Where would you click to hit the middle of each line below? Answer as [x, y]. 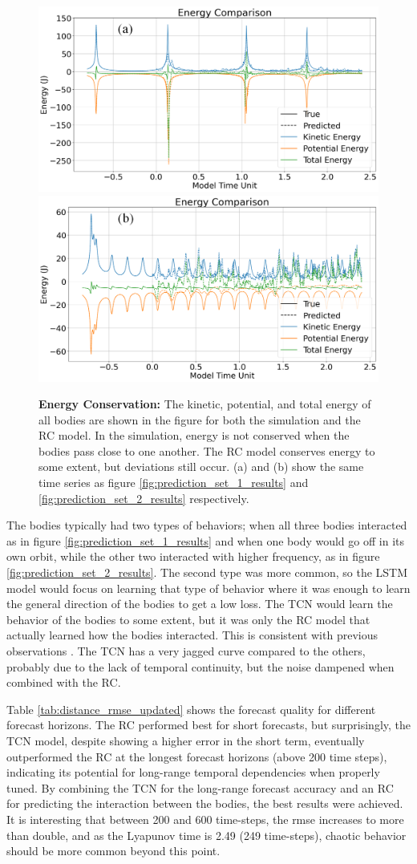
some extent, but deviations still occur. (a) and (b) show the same [201, 466]
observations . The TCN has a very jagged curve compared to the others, [186, 651]
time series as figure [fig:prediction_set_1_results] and [174, 483]
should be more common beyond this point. [113, 851]
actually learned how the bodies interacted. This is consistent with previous [192, 635]
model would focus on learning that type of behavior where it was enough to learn [208, 588]
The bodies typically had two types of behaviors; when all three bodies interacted [207, 525]
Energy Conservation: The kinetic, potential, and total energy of [205, 404]
